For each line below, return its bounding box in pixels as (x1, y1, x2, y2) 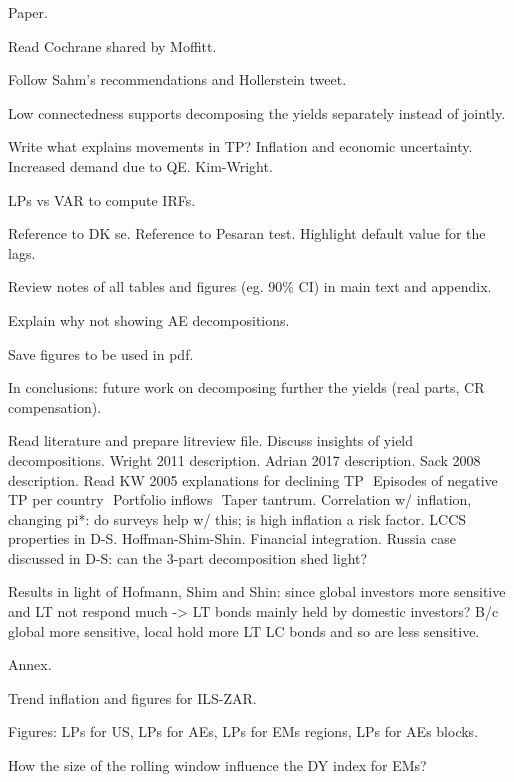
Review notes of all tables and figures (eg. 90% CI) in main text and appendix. (8, 276, 492, 297)
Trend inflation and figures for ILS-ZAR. (8, 687, 257, 708)
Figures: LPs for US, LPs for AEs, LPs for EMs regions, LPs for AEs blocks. (8, 721, 479, 742)
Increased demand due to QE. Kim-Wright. (8, 155, 273, 176)
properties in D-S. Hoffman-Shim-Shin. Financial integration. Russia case (8, 528, 456, 549)
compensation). (8, 396, 102, 417)
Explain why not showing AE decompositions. (8, 309, 290, 330)
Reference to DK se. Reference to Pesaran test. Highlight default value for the (8, 223, 486, 244)
